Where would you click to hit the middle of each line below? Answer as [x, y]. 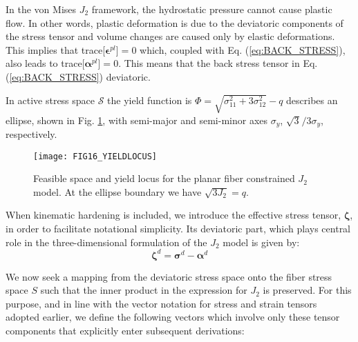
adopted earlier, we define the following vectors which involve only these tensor [173, 317]
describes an [312, 100]
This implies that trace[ [56, 49]
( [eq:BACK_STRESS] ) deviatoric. [78, 76]
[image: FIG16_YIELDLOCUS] [95, 156]
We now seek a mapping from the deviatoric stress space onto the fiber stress [169, 276]
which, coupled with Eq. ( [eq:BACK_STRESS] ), [243, 49]
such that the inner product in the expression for [144, 290]
